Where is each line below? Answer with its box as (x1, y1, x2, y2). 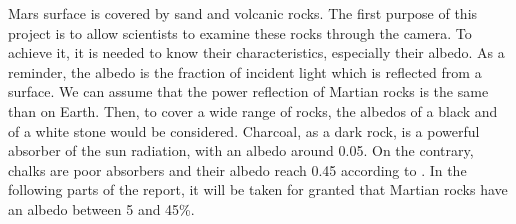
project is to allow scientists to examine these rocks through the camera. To (8, 22, 472, 43)
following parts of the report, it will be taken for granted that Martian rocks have (8, 179, 508, 200)
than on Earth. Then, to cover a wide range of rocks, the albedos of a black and (8, 100, 498, 121)
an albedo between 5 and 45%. (8, 198, 195, 219)
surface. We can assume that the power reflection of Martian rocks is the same (8, 81, 489, 102)
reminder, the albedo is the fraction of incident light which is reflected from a (8, 61, 482, 82)
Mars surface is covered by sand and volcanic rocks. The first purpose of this (8, 3, 478, 23)
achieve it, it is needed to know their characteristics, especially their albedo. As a (8, 42, 505, 63)
